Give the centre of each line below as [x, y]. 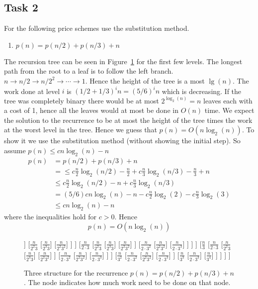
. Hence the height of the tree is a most [145, 80]
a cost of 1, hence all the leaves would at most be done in [91, 110]
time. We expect [229, 110]
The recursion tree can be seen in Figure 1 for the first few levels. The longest [123, 61]
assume [15, 150]
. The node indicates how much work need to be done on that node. [127, 282]
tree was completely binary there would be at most [82, 100]
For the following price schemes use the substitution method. [97, 28]
